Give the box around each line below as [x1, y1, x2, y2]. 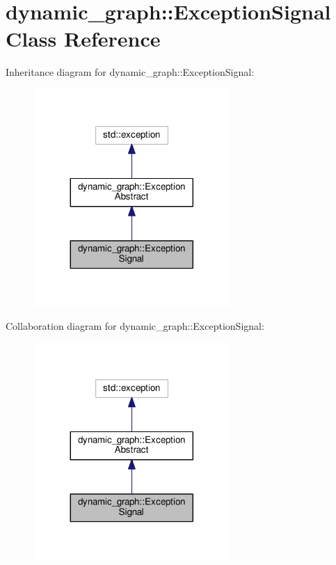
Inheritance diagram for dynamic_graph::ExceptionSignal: [6, 65, 255, 79]
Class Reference [6, 24, 161, 53]
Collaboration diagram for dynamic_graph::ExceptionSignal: [6, 318, 264, 333]
